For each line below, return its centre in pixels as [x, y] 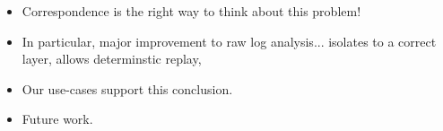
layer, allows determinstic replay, [112, 59]
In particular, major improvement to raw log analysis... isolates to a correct [229, 41]
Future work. [57, 119]
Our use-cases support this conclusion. [127, 88]
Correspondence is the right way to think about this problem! [191, 11]
